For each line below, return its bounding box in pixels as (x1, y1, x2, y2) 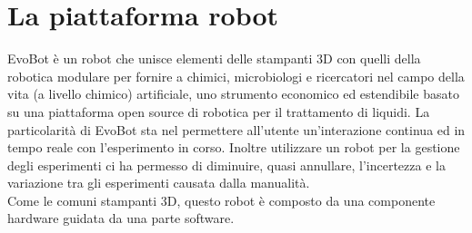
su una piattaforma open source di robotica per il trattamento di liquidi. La (7, 102, 430, 121)
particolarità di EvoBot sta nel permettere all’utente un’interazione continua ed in (7, 120, 466, 139)
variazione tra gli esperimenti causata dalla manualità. (7, 173, 310, 192)
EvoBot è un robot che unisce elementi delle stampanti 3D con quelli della (7, 49, 421, 68)
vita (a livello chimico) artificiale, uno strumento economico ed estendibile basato (7, 84, 459, 103)
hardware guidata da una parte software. (7, 209, 235, 228)
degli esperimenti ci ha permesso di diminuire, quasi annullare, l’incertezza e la (7, 155, 446, 174)
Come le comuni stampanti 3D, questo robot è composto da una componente (7, 190, 436, 209)
